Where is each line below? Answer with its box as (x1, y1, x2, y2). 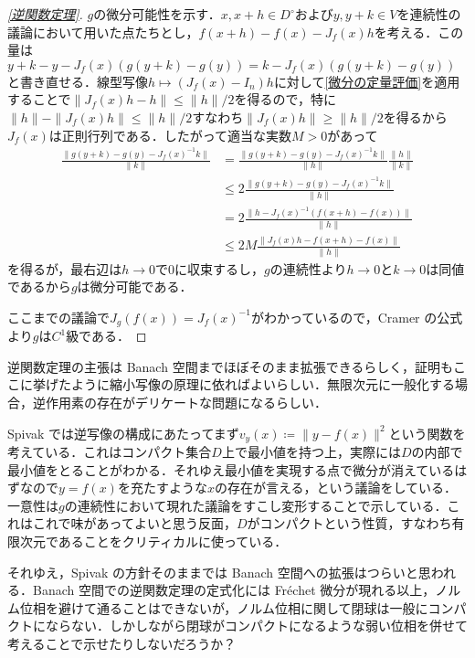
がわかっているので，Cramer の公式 (250, 307, 463, 326)
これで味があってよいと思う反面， (32, 514, 237, 533)
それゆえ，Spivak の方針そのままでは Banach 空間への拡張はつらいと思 (7, 562, 431, 581)
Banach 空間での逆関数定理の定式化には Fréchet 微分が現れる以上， (32, 580, 436, 600)
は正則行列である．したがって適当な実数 (48, 125, 292, 144)
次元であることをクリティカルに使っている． (19, 531, 288, 550)
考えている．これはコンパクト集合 (7, 442, 212, 461)
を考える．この (374, 22, 464, 41)
